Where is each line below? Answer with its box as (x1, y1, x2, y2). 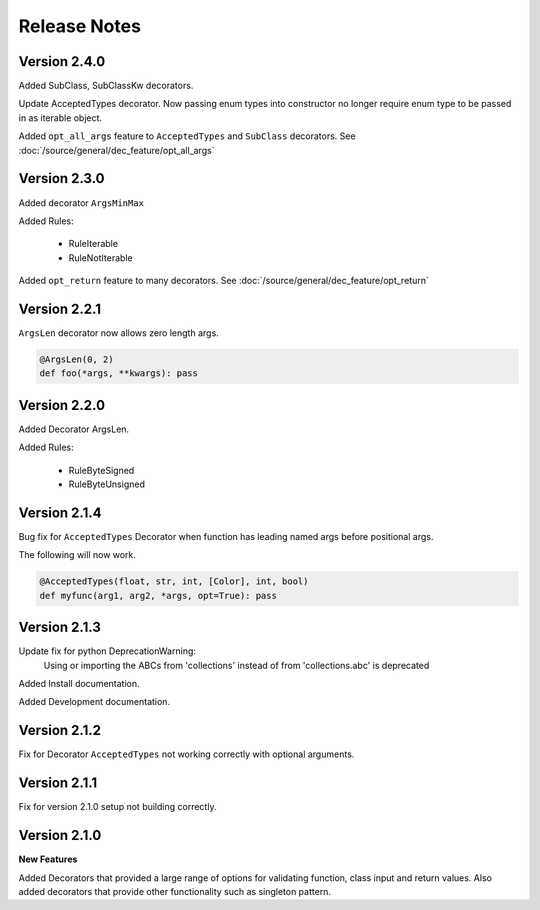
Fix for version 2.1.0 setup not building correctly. (18, 801, 217, 813)
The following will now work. (18, 549, 137, 561)
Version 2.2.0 (18, 396, 105, 414)
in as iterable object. (18, 111, 103, 124)
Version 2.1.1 (18, 775, 98, 792)
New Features (18, 853, 78, 865)
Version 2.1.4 (18, 504, 102, 521)
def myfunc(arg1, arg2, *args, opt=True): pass (39, 590, 277, 601)
